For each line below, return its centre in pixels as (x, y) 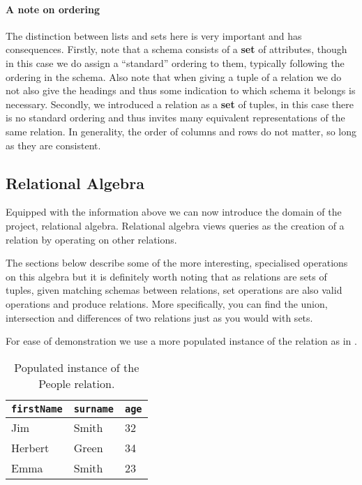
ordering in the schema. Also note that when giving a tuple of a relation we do (174, 76)
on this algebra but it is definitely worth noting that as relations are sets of (166, 276)
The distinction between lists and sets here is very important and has (154, 35)
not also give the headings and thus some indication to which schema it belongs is (181, 90)
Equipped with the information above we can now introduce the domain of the (174, 212)
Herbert (30, 447)
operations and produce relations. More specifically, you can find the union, (167, 303)
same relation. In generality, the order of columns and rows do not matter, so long (181, 131)
